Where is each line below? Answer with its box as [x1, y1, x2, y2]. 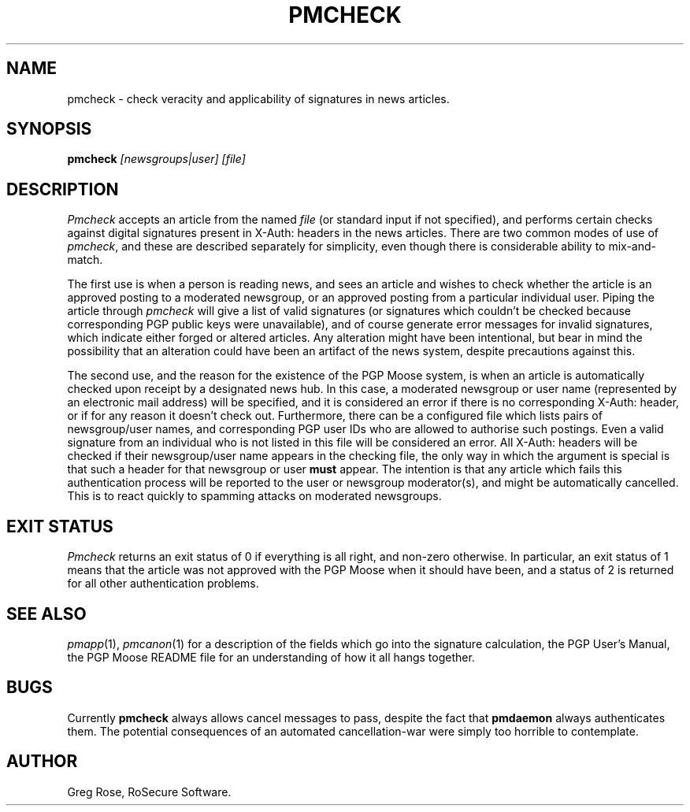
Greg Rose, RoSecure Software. [67, 784, 232, 799]
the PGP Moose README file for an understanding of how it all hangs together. [67, 650, 475, 664]
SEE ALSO [6, 603, 87, 624]
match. [67, 253, 103, 267]
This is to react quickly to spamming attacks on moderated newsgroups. [67, 489, 442, 503]
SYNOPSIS [6, 119, 92, 139]
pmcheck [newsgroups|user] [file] [67, 152, 246, 166]
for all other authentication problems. [67, 577, 259, 591]
